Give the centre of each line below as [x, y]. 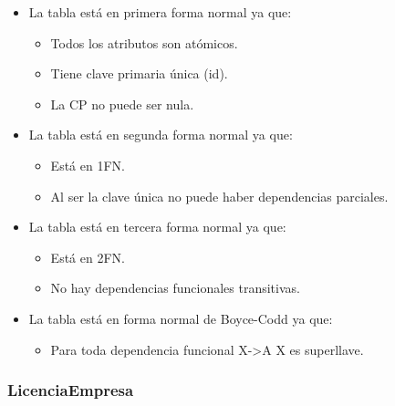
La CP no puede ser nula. [122, 104]
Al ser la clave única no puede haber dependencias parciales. [219, 196]
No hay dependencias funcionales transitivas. [175, 288]
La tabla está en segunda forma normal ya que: [161, 135]
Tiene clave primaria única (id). [139, 73]
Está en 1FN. [88, 165]
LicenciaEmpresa [71, 390]
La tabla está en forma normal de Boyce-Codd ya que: [181, 318]
